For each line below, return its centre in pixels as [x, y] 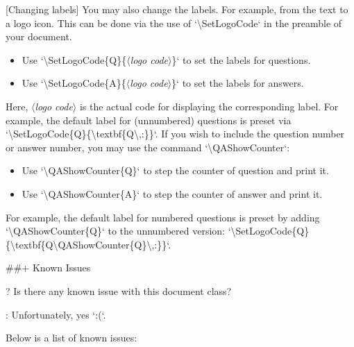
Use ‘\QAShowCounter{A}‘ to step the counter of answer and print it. [172, 193]
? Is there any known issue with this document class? [119, 290]
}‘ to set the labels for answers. [238, 83]
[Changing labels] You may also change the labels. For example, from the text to [177, 9]
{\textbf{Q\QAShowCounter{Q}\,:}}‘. [88, 244]
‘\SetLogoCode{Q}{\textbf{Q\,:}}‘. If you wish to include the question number [175, 134]
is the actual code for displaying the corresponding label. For [209, 106]
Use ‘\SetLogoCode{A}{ [74, 83]
